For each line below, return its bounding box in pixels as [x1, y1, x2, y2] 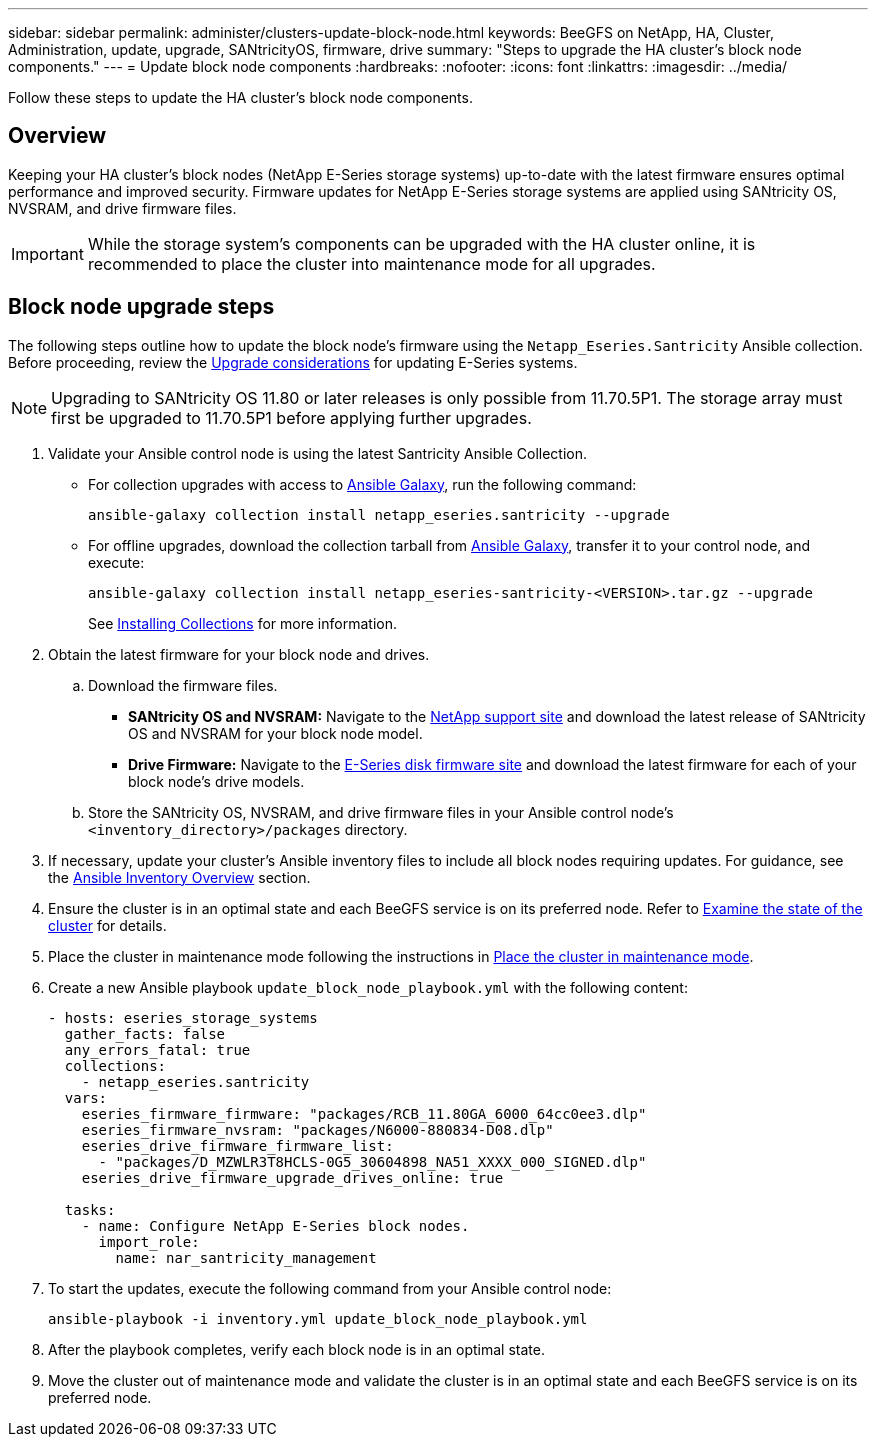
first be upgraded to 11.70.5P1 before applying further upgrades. [51, 407, 532, 428]
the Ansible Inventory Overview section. [48, 868, 311, 886]
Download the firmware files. [88, 676, 278, 694]
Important [11, 243, 84, 264]
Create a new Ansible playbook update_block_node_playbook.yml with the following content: [48, 978, 688, 996]
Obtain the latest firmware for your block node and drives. [48, 645, 430, 663]
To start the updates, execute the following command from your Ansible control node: [48, 1279, 612, 1297]
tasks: [64, 1201, 116, 1218]
